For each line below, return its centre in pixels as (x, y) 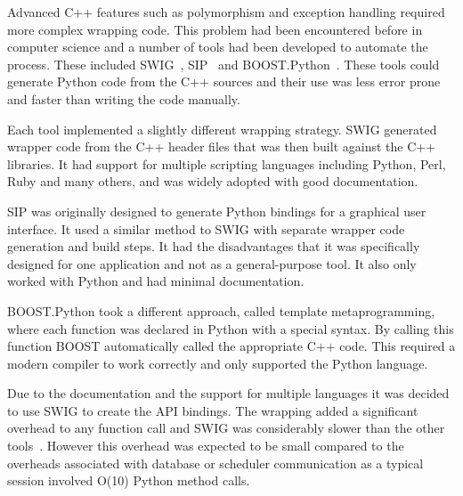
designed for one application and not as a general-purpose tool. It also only (212, 263)
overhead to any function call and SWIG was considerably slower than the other (226, 428)
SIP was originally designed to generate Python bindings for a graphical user (217, 211)
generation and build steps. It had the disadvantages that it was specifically (214, 246)
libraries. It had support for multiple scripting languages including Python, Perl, (227, 163)
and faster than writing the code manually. (124, 98)
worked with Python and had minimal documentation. (156, 281)
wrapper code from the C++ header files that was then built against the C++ (222, 146)
